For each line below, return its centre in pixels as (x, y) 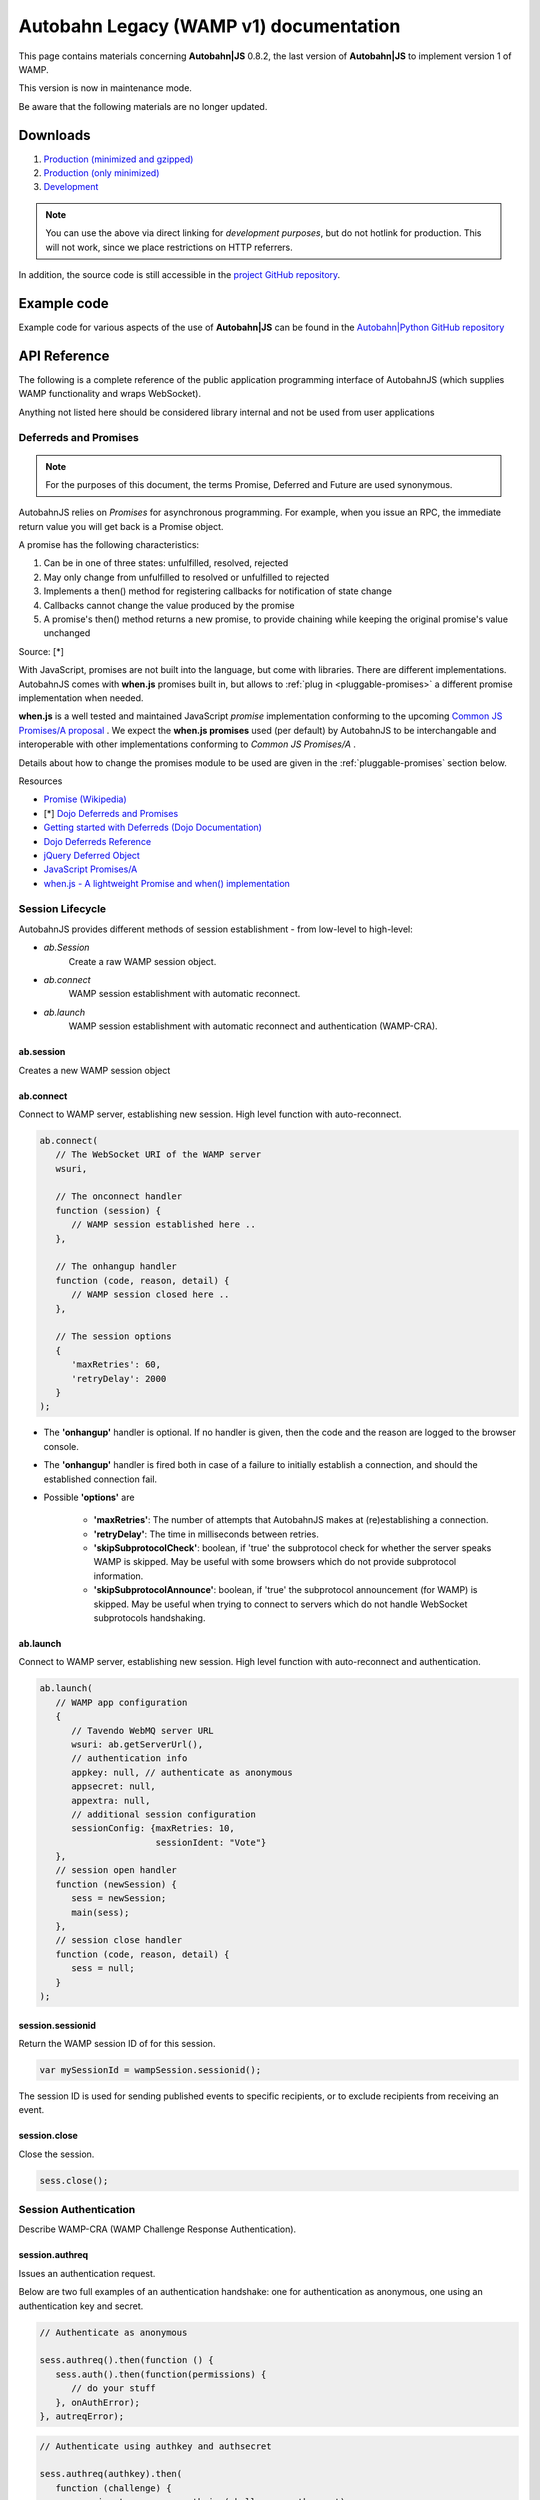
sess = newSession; (119, 1898)
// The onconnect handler (119, 1196)
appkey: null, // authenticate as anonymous (182, 1772)
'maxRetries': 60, (116, 1364)
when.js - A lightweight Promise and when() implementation (166, 883)
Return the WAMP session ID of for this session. (117, 2043)
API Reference (64, 355)
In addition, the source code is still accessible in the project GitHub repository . (179, 274)
